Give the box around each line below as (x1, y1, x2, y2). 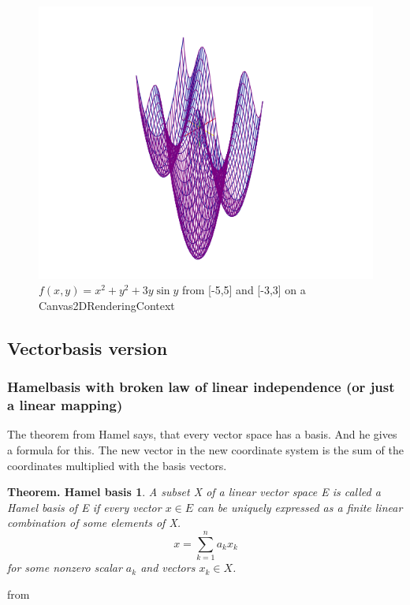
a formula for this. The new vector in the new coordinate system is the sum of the (7, 441, 404, 457)
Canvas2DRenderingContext (39, 297, 175, 313)
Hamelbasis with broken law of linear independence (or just (7, 377, 395, 397)
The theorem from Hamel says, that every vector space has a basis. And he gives (7, 426, 397, 443)
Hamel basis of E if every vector (7, 499, 162, 515)
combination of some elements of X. (7, 514, 181, 531)
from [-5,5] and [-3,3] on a (182, 282, 306, 298)
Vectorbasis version (7, 335, 168, 360)
